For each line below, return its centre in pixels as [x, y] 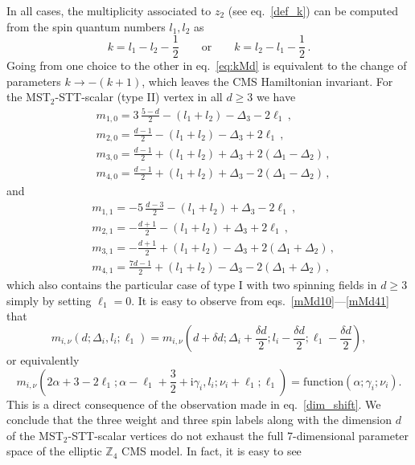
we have [276, 97]
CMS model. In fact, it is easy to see [212, 451]
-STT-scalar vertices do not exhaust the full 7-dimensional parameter [238, 435]
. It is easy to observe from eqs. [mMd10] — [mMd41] [260, 300]
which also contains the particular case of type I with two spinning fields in [192, 285]
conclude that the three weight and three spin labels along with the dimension [199, 420]
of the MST [35, 435]
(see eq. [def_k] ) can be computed [313, 10]
